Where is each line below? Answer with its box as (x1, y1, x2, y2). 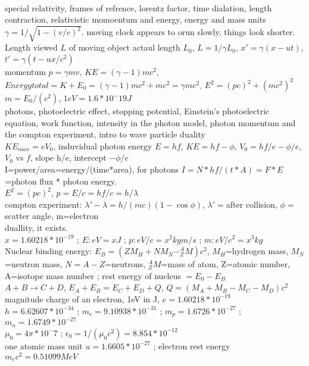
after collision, (226, 198, 277, 210)
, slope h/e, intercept (30, 151, 107, 164)
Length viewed (5, 41, 58, 54)
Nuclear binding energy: (5, 245, 92, 257)
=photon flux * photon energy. (5, 174, 117, 187)
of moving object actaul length (68, 41, 180, 54)
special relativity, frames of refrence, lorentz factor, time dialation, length (5, 1, 272, 14)
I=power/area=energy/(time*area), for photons (5, 162, 179, 175)
